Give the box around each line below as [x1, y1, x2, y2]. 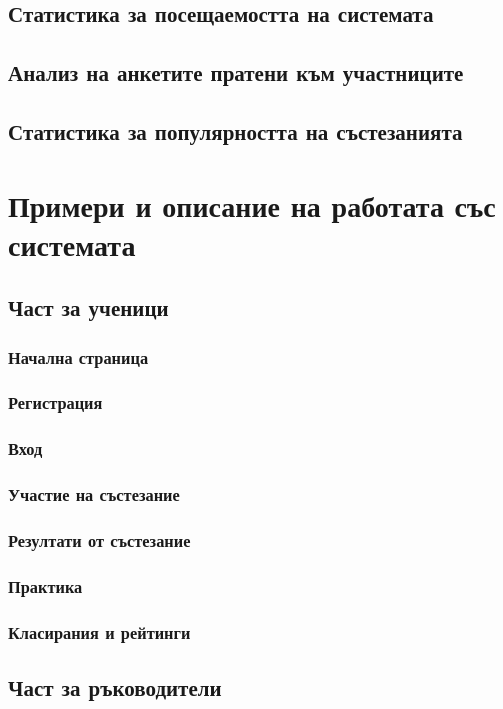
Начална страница [8, 344, 149, 369]
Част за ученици [8, 292, 169, 323]
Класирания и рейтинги [8, 619, 191, 644]
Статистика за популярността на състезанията [8, 115, 463, 146]
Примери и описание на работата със [8, 184, 496, 225]
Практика [8, 573, 83, 598]
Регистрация [8, 390, 103, 415]
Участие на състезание [8, 482, 180, 507]
